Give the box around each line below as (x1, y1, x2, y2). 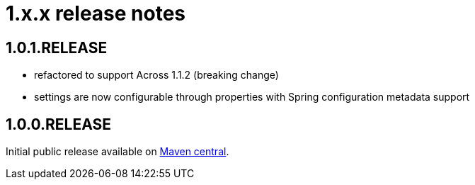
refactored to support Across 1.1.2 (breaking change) (34, 69, 279, 82)
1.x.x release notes (6, 1, 186, 26)
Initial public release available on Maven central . (6, 145, 229, 158)
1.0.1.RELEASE (6, 38, 108, 57)
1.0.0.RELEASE (6, 115, 111, 133)
